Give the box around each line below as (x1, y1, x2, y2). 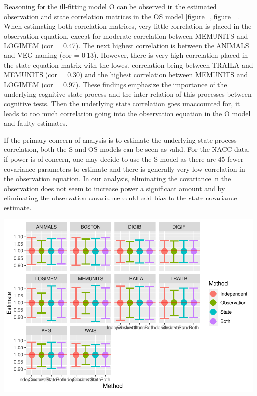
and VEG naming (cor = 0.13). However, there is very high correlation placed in (4, 49, 248, 60)
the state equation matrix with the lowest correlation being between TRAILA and (4, 59, 253, 70)
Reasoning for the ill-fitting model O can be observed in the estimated (4, 1, 217, 11)
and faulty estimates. (4, 118, 68, 128)
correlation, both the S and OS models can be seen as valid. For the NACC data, (4, 144, 250, 154)
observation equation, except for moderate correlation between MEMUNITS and (4, 30, 248, 41)
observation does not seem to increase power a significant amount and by (4, 183, 225, 193)
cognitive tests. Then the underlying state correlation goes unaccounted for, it (4, 98, 240, 108)
